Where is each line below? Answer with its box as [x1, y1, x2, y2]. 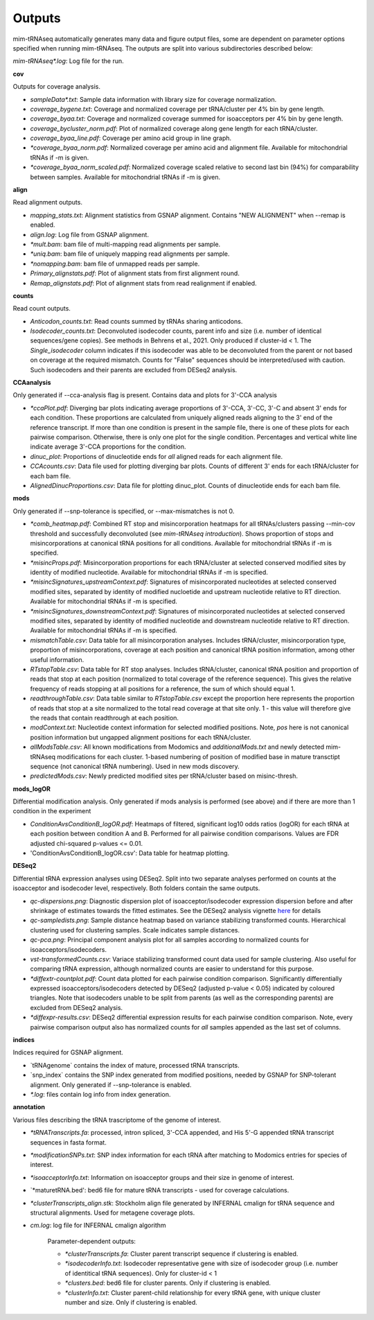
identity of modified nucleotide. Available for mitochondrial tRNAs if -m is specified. [30, 568, 268, 577]
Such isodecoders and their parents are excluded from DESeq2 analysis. [30, 365, 238, 374]
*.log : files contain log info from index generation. [30, 1091, 171, 1098]
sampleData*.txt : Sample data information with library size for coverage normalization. [30, 95, 277, 103]
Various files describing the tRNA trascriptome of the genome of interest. [12, 1115, 222, 1124]
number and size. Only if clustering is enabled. [64, 1299, 197, 1307]
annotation [12, 1103, 45, 1111]
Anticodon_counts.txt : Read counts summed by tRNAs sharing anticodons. [30, 317, 243, 325]
